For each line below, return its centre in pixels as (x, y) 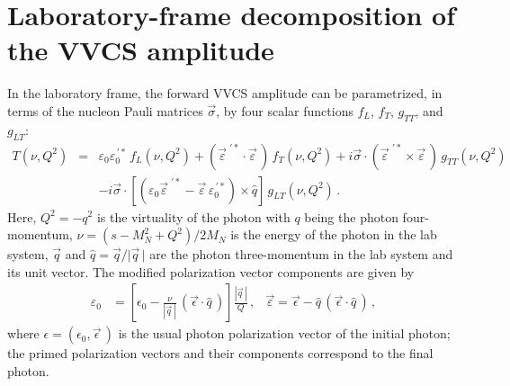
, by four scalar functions (285, 110)
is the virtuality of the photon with (193, 216)
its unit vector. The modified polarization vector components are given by (211, 271)
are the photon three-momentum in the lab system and (301, 254)
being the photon (351, 216)
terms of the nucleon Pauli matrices (105, 110)
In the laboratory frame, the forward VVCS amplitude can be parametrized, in (225, 93)
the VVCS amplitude (141, 50)
